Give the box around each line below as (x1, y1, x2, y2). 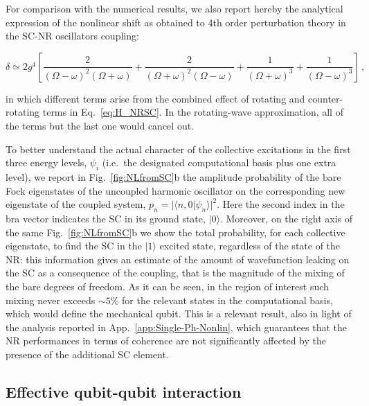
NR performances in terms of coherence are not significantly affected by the (6, 333, 326, 348)
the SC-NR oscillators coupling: (6, 28, 139, 43)
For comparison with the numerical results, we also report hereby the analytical (6, 1, 343, 15)
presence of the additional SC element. (6, 346, 169, 361)
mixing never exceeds (6, 292, 96, 307)
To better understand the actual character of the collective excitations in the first (6, 141, 351, 156)
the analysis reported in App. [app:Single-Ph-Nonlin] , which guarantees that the (6, 319, 347, 334)
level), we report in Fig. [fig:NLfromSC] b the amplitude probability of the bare (6, 169, 341, 184)
